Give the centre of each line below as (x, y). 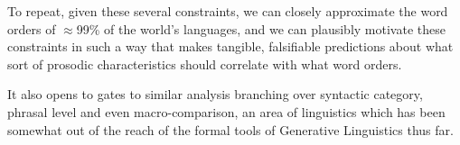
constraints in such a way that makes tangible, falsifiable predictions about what (230, 46)
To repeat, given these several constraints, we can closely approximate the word (228, 11)
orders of (32, 28)
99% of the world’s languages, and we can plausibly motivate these (261, 28)
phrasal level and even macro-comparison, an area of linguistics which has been (226, 111)
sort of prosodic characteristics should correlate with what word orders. (205, 63)
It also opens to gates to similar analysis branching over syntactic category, (215, 94)
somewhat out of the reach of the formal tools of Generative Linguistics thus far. (230, 129)
